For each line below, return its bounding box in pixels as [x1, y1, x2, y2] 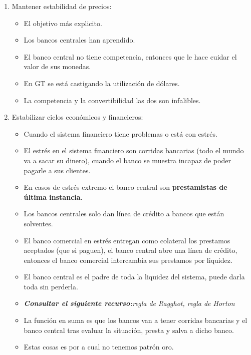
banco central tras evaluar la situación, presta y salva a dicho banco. [24, 324, 234, 335]
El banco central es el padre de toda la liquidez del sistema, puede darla [24, 271, 245, 282]
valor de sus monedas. [24, 61, 91, 72]
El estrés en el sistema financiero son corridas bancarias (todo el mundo [24, 145, 244, 156]
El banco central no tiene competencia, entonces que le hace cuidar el [24, 51, 237, 62]
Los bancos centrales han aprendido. [24, 35, 135, 45]
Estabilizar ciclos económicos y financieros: [12, 112, 143, 122]
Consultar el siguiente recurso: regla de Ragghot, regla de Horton [24, 298, 235, 308]
